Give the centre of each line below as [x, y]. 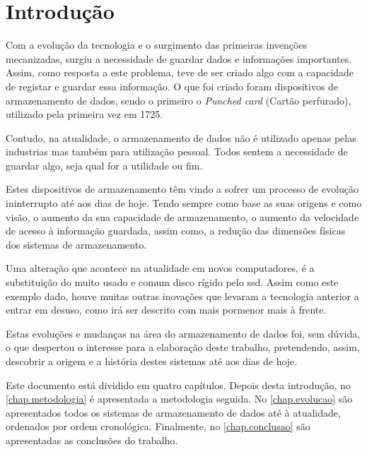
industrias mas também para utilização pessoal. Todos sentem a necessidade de [177, 151]
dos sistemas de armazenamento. [76, 244]
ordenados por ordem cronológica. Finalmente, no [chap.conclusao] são [158, 426]
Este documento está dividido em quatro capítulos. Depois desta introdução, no [178, 385]
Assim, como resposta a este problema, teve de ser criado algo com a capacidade [180, 72]
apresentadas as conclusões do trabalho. [92, 440]
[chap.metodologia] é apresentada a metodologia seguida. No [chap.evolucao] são [179, 399]
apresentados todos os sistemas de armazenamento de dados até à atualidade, [173, 412]
